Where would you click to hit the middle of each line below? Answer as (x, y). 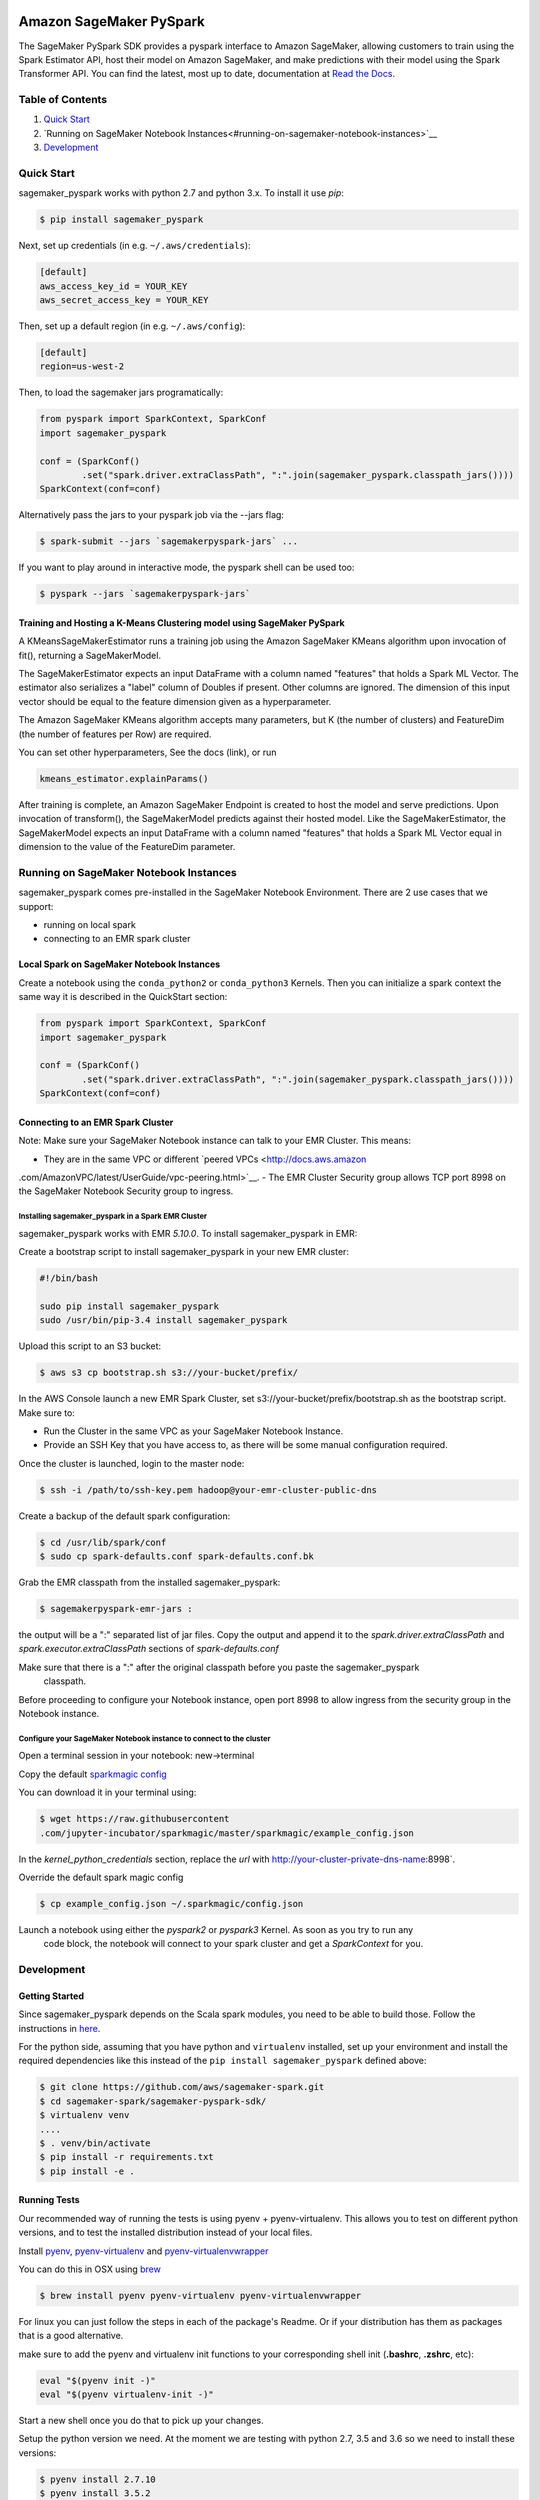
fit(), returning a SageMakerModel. (90, 655)
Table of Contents (63, 100)
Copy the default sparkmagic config (92, 1774)
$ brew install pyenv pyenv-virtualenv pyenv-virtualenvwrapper (200, 2295)
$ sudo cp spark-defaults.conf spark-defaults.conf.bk (176, 1556)
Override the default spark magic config (101, 1877)
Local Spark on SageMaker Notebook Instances (119, 964)
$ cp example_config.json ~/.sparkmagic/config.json (171, 1903)
